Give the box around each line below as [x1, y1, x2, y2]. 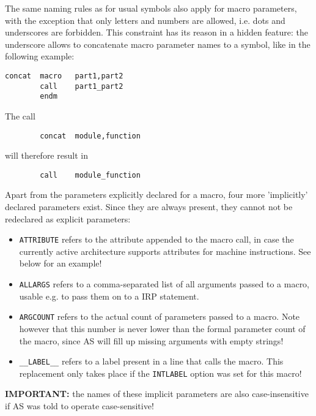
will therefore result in [5, 149, 88, 162]
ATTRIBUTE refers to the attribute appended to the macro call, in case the [19, 233, 294, 246]
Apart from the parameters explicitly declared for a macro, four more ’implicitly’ [5, 188, 308, 201]
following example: [5, 50, 75, 62]
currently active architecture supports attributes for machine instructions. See [19, 244, 311, 257]
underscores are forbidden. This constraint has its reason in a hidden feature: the [5, 26, 308, 39]
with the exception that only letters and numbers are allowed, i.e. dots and [5, 13, 285, 26]
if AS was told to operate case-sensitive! [5, 399, 154, 412]
